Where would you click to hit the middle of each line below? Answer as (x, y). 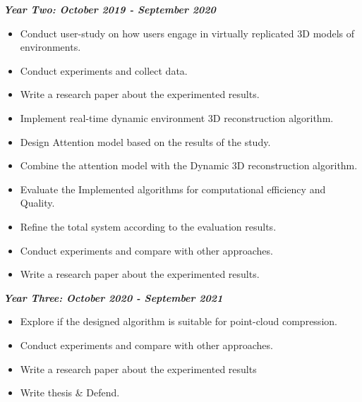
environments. (50, 47)
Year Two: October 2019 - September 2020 (110, 9)
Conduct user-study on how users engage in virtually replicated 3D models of (187, 33)
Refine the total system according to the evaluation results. (148, 226)
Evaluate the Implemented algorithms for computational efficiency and (173, 189)
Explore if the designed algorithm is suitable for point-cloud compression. (179, 321)
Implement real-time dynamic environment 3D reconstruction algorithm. (177, 117)
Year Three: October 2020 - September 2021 (113, 297)
